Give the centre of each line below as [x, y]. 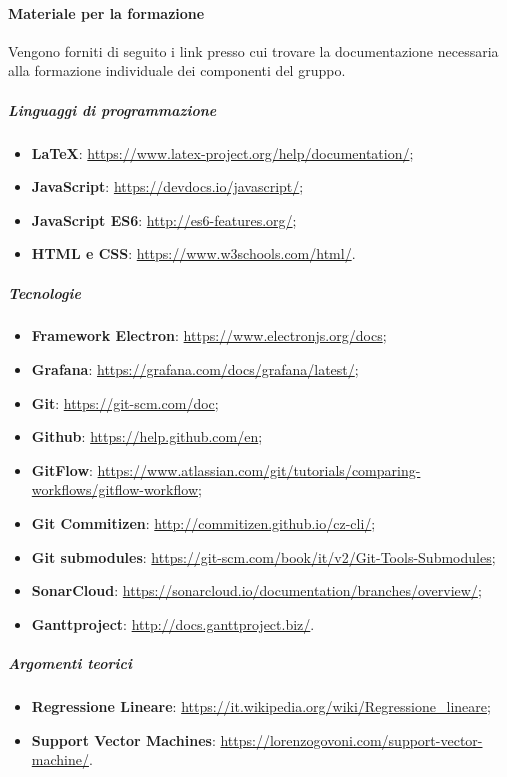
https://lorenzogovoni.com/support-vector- [351, 739]
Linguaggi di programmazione [112, 109]
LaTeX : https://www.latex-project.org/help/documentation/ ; [222, 152]
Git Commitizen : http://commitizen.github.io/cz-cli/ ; [203, 523]
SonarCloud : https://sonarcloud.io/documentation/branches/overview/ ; [256, 590]
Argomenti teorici [70, 663]
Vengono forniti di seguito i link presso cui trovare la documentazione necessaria [253, 50]
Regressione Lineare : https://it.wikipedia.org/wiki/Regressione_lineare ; [261, 705]
